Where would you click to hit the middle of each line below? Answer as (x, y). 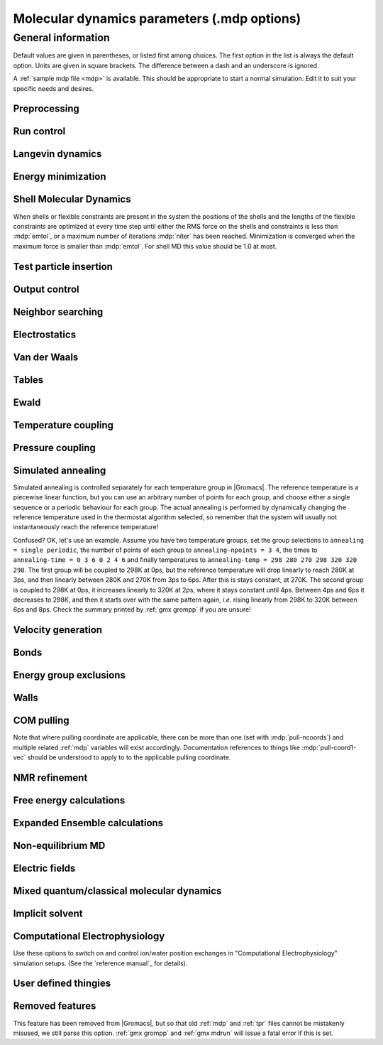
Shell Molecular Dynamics (72, 199)
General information (61, 38)
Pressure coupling (54, 448)
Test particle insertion (63, 266)
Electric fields (44, 868)
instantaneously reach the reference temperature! (86, 527)
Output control (46, 289)
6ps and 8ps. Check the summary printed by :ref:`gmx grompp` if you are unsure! (132, 610)
